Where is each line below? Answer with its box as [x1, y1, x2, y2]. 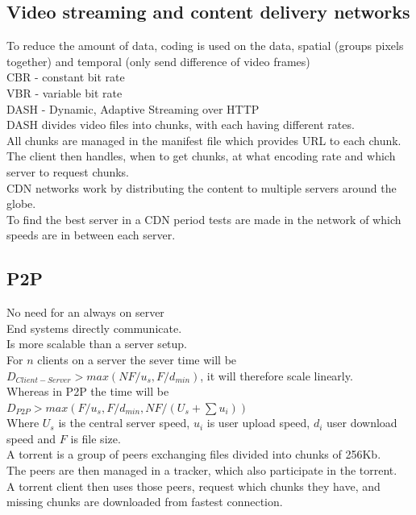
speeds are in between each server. [6, 226, 176, 243]
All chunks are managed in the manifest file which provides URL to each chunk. [6, 131, 401, 148]
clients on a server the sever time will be [37, 351, 237, 368]
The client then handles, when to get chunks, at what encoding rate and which [6, 147, 396, 164]
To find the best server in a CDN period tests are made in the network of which [6, 210, 401, 227]
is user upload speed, [206, 414, 310, 431]
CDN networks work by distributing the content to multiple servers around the [6, 179, 397, 196]
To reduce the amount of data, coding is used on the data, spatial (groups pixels [6, 37, 404, 54]
